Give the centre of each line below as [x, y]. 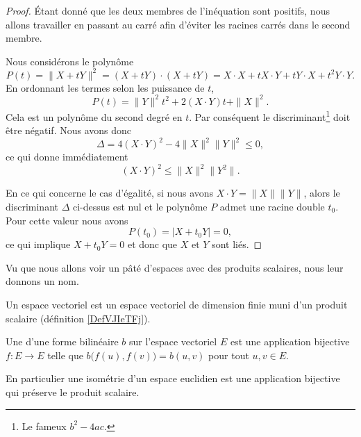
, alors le [322, 193]
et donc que [152, 244]
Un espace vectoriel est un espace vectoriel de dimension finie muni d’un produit [177, 304]
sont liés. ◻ [237, 244]
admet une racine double [272, 206]
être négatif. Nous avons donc [69, 130]
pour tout [229, 355]
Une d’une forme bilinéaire [62, 341]
